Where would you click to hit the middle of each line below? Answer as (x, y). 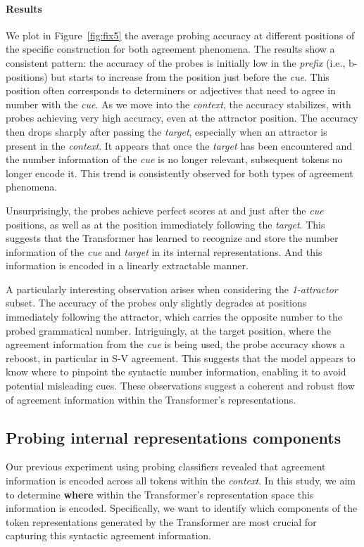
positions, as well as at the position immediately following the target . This (165, 224)
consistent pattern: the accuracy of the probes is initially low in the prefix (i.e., (176, 62)
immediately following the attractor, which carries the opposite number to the (174, 317)
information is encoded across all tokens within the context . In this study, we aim (181, 481)
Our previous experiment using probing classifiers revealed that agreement (166, 466)
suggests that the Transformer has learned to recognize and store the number (172, 238)
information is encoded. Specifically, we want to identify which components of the (182, 508)
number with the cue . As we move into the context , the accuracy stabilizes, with (178, 104)
